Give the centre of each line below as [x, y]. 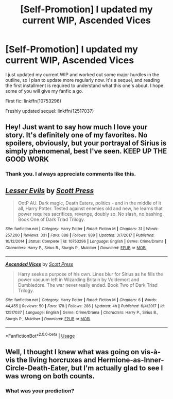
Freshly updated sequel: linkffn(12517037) [50, 111]
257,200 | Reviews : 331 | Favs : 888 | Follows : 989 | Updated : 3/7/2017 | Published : [80, 235]
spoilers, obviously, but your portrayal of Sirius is [86, 143]
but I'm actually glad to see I [117, 368]
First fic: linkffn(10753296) [33, 101]
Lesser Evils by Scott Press [50, 191]
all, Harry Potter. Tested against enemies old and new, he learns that [90, 209]
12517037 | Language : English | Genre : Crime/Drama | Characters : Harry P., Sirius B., [82, 313]
